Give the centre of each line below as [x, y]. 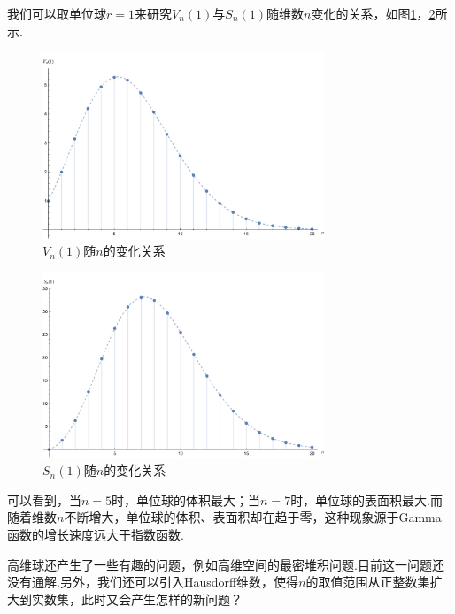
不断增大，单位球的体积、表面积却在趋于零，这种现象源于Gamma [253, 517]
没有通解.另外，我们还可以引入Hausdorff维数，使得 [153, 582]
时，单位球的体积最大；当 [186, 499]
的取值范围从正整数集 [368, 582]
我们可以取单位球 [57, 13]
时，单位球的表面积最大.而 [367, 499]
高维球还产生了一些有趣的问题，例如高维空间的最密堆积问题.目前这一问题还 [226, 564]
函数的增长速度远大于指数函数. [96, 534]
